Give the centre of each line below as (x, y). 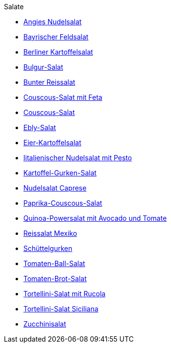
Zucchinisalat (45, 324)
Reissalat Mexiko (50, 233)
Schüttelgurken (48, 248)
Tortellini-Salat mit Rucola (65, 294)
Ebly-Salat (40, 127)
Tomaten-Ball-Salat (54, 263)
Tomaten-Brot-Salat (55, 279)
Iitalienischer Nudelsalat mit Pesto (78, 158)
